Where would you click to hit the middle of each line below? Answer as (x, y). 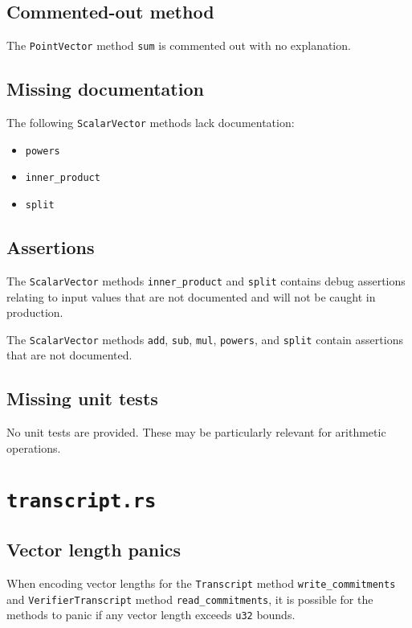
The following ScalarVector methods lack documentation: (151, 123)
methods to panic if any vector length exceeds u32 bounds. (151, 615)
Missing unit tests (82, 398)
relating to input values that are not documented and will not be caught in (191, 296)
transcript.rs (82, 501)
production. (35, 312)
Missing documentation (105, 89)
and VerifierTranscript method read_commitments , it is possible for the (190, 599)
